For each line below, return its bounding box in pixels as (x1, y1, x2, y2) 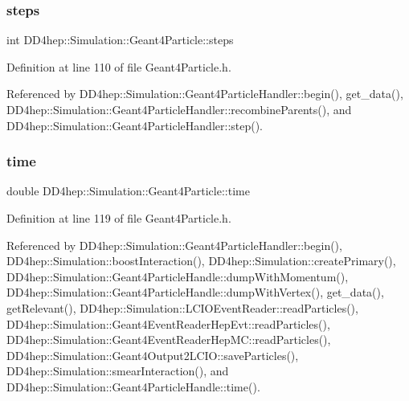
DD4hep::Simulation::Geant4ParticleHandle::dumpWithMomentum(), (6, 268, 349, 284)
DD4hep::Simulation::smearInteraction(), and (6, 362, 229, 379)
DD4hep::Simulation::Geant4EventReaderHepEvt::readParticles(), (6, 315, 330, 332)
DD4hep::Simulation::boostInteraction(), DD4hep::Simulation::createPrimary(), (6, 252, 396, 269)
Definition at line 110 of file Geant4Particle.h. (6, 58, 231, 75)
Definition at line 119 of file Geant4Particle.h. (6, 210, 231, 226)
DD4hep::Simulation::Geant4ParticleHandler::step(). (6, 117, 264, 133)
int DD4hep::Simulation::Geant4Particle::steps (6, 31, 234, 48)
